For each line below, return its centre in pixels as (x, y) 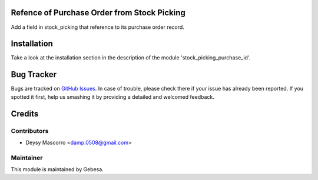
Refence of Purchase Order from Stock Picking (98, 13)
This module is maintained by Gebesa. (57, 169)
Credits (25, 114)
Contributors (30, 131)
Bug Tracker (34, 74)
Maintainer (27, 158)
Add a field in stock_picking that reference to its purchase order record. (98, 27)
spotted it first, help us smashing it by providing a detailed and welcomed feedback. (112, 96)
